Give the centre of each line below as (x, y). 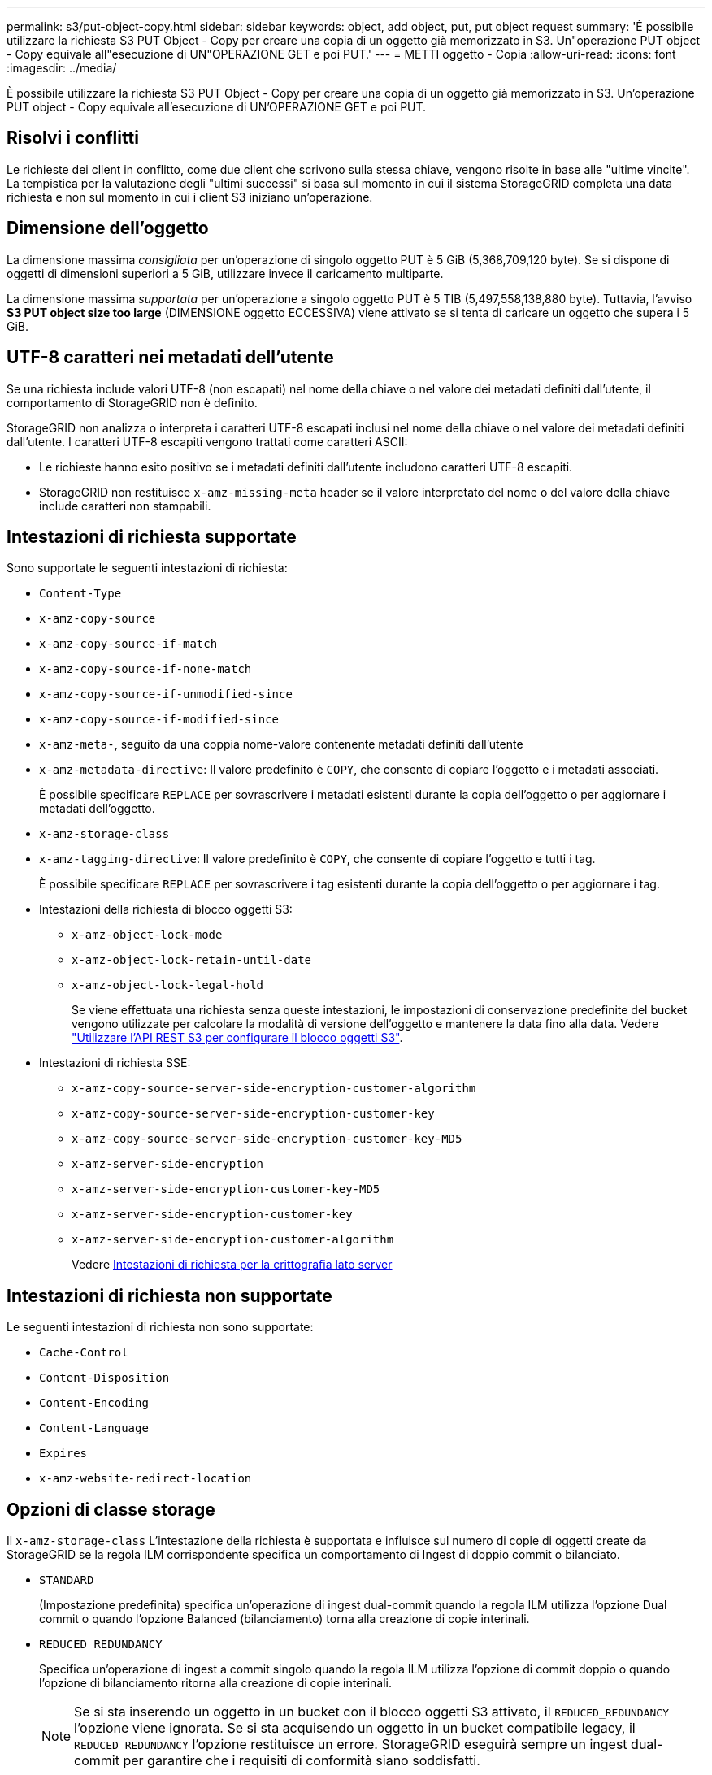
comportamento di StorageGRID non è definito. (132, 402)
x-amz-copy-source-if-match (128, 644)
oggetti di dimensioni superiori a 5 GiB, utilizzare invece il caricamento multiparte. (225, 273)
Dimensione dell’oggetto (108, 228)
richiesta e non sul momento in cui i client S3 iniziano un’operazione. (190, 197)
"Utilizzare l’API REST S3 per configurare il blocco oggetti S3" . (237, 1038)
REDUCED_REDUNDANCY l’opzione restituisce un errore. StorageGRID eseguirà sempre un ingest (351, 1745)
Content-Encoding (94, 1403)
